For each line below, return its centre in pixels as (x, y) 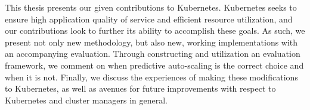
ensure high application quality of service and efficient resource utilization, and (149, 19)
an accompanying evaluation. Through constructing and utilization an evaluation (153, 54)
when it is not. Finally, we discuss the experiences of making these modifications (151, 77)
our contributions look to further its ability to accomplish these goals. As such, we (155, 30)
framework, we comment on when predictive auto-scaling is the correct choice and (154, 65)
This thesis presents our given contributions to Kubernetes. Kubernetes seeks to (151, 7)
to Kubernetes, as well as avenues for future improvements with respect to (140, 88)
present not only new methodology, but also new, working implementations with (151, 42)
